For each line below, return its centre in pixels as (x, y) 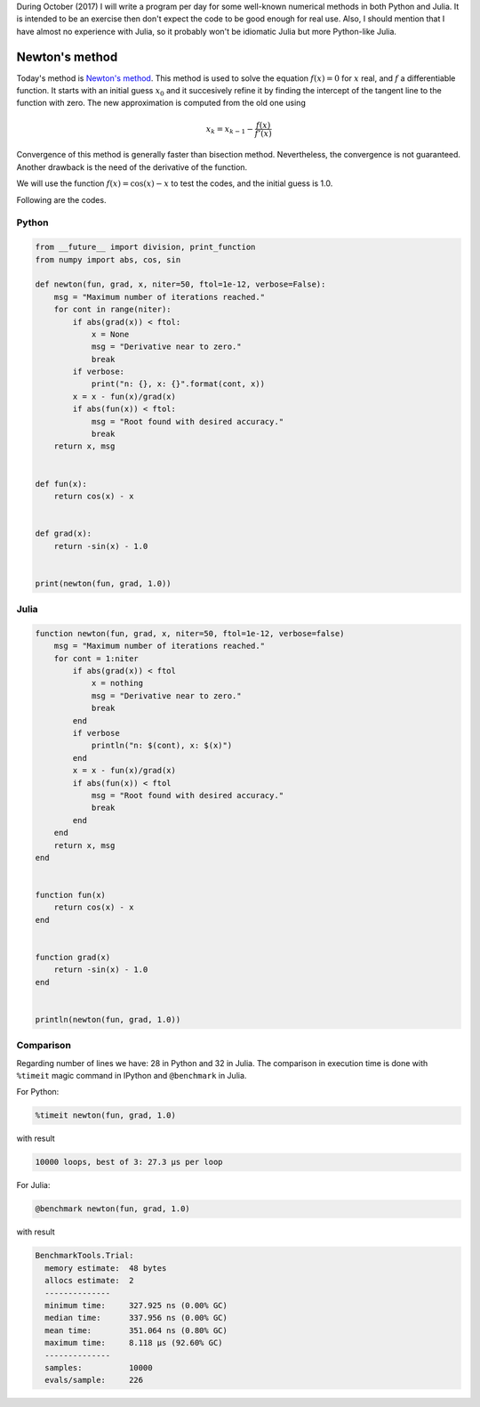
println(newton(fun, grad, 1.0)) (108, 1019)
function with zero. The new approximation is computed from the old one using (161, 103)
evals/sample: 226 (94, 1380)
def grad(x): (64, 534)
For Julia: (33, 1185)
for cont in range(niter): (113, 310)
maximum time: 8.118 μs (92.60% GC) (134, 1343)
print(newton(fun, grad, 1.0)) (104, 583)
